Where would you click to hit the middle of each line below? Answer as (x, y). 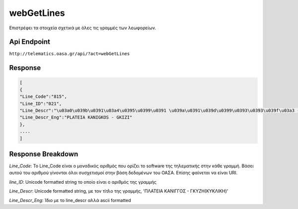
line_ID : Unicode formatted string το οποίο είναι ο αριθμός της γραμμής (83, 182)
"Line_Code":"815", (43, 97)
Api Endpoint (30, 42)
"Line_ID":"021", (41, 104)
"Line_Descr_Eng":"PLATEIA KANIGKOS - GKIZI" (76, 117)
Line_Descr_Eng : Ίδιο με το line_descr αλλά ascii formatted (70, 200)
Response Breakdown (44, 154)
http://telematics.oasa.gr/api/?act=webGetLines (70, 54)
